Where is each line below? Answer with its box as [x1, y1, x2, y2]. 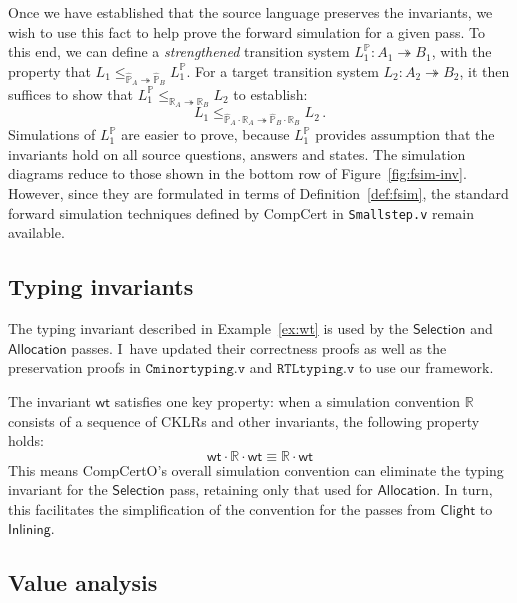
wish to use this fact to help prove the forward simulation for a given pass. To [8, 21, 485, 42]
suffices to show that [8, 83, 134, 104]
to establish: [233, 83, 308, 104]
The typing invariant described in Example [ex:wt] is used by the [8, 318, 409, 339]
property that [8, 60, 91, 81]
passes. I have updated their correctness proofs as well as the [71, 337, 447, 358]
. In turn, [436, 479, 493, 500]
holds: [8, 430, 44, 451]
